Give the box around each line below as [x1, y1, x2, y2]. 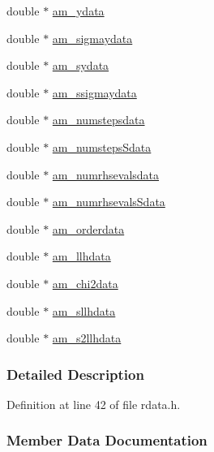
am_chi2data [52, 274, 118, 291]
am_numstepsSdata [52, 138, 152, 155]
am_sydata [52, 57, 109, 74]
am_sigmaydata [52, 29, 133, 46]
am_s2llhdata [52, 329, 122, 347]
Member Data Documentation [6, 430, 208, 450]
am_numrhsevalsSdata [52, 193, 165, 210]
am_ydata [52, 2, 105, 19]
